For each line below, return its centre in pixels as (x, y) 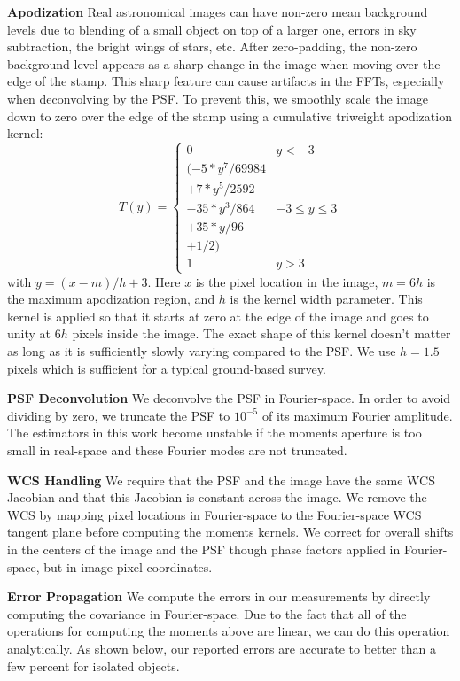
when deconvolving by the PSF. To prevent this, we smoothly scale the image (218, 98)
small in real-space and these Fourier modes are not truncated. (177, 450)
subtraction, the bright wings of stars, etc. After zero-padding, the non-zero (212, 46)
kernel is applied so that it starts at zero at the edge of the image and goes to (218, 316)
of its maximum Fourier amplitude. (357, 415)
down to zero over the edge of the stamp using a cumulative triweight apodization (230, 116)
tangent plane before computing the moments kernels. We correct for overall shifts (230, 532)
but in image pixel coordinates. (128, 566)
